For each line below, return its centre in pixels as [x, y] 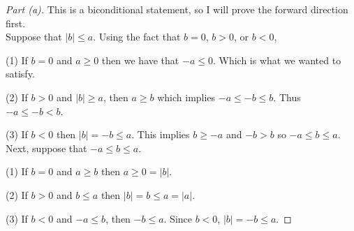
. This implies [161, 134]
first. [16, 23]
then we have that [140, 60]
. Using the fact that [137, 37]
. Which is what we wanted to [277, 60]
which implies [186, 97]
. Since [178, 218]
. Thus [287, 97]
